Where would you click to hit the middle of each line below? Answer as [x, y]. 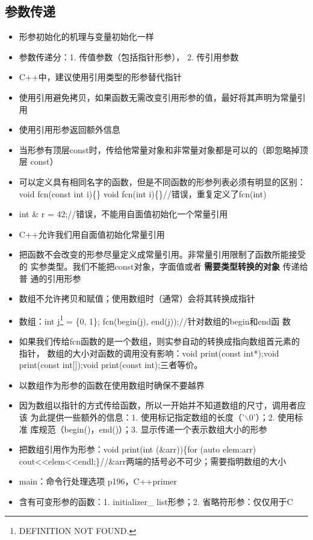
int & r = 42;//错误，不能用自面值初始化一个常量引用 [123, 214]
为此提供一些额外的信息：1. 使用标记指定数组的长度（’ [137, 417]
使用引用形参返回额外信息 [70, 129]
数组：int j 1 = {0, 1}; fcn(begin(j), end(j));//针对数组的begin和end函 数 [155, 320]
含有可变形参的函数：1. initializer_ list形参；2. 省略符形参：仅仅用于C [156, 501]
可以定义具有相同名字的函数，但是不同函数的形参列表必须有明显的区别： [162, 181]
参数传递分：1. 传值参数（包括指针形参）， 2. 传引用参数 [129, 56]
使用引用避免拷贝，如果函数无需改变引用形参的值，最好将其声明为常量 [158, 97]
